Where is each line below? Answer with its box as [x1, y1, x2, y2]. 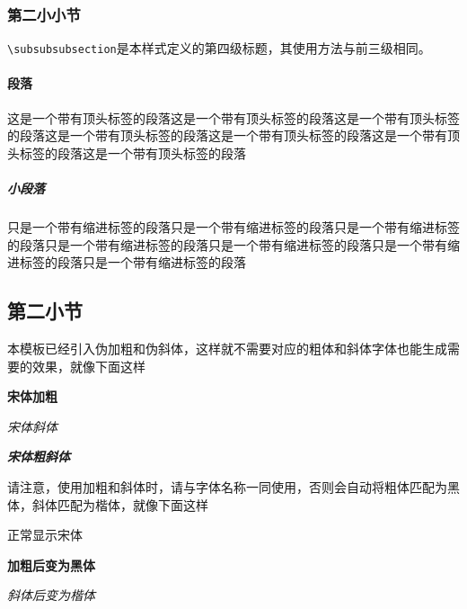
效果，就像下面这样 [31, 356, 145, 375]
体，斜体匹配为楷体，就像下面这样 [7, 495, 208, 514]
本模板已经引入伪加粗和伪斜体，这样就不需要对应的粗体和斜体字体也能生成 [7, 339, 447, 357]
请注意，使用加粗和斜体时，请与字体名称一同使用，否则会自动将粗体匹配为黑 [7, 477, 460, 496]
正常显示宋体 [7, 525, 83, 544]
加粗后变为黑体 [7, 555, 95, 574]
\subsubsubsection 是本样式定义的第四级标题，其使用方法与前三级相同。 [7, 39, 431, 58]
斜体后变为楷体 [7, 586, 95, 605]
